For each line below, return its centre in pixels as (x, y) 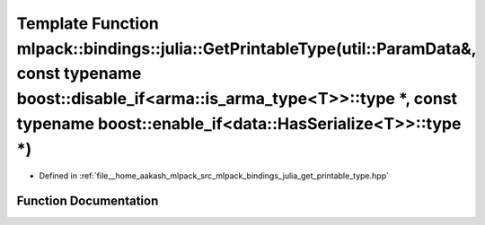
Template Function (88, 23)
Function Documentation (88, 201)
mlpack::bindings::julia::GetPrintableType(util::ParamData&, (246, 48)
